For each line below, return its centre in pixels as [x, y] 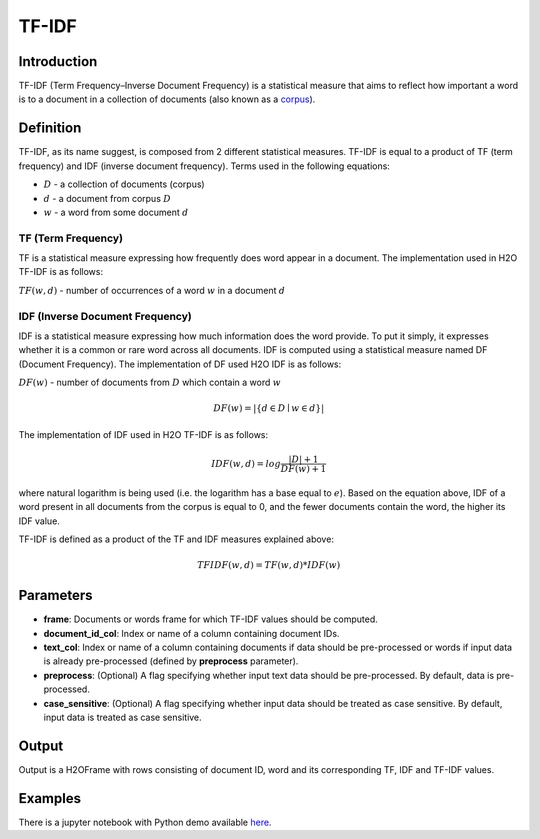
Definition [50, 128]
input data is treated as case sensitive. [122, 717]
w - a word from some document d [116, 212]
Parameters [55, 595]
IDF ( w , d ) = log [246, 463]
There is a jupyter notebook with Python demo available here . [145, 822]
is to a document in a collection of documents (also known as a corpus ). [167, 99]
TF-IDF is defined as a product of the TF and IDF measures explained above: [176, 539]
